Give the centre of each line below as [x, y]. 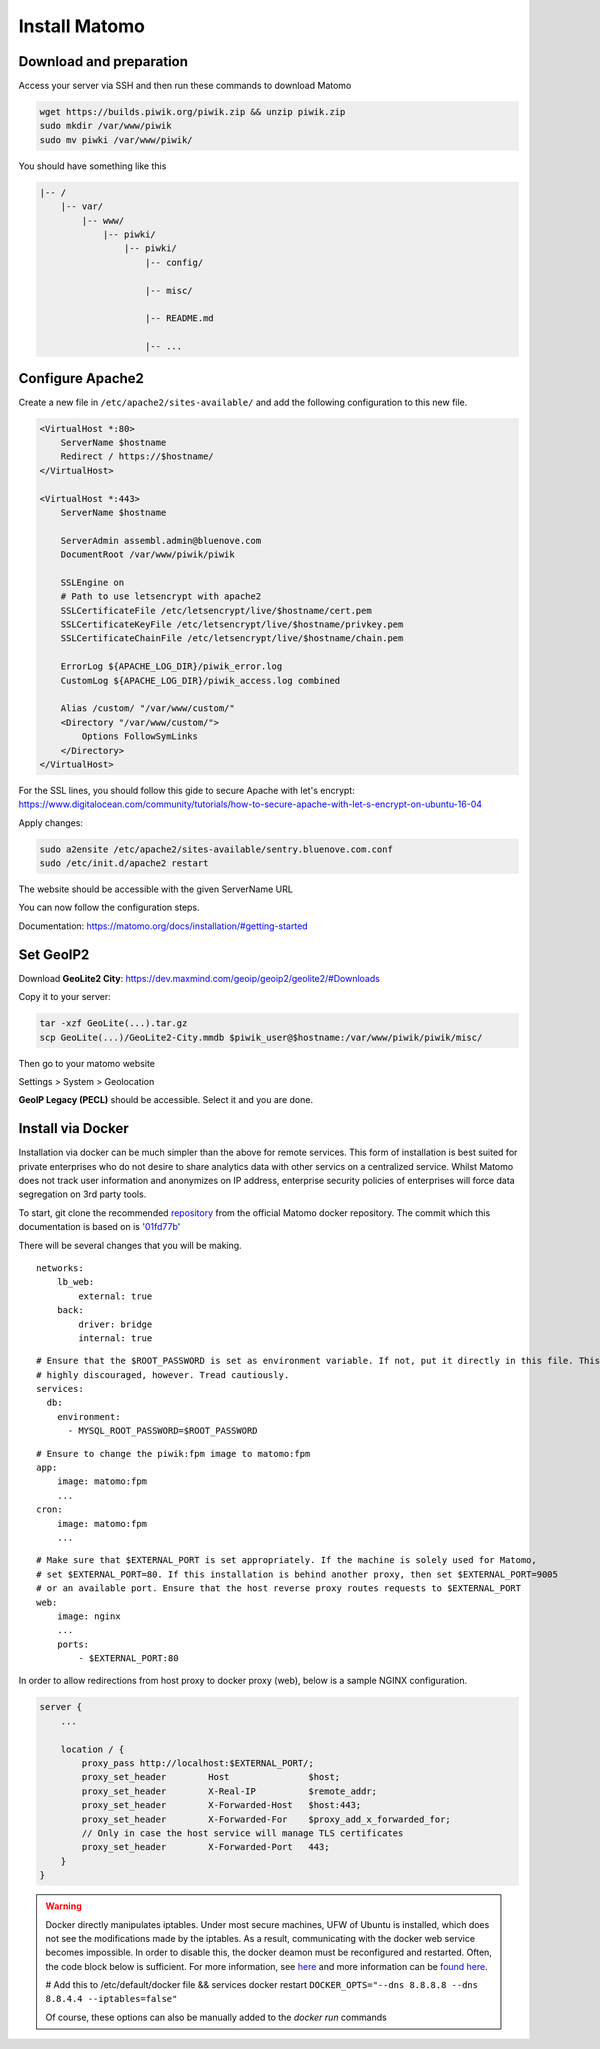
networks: [60, 1268]
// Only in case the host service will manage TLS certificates [242, 1833]
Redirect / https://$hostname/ [137, 456]
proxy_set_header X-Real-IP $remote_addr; [229, 1791]
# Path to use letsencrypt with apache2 [161, 596]
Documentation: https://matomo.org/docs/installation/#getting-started [163, 926]
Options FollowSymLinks [140, 736]
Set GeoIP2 [54, 954]
